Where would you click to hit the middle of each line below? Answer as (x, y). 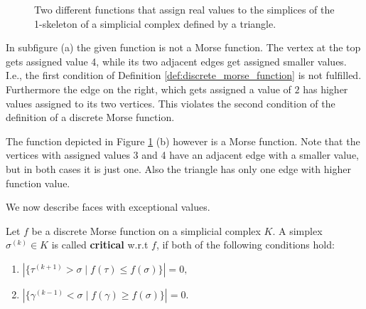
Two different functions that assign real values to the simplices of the (184, 9)
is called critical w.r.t (100, 245)
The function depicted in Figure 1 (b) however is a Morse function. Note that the (183, 141)
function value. (38, 183)
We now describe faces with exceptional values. (108, 207)
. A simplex (297, 230)
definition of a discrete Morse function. (90, 117)
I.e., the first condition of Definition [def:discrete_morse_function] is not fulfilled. (184, 75)
